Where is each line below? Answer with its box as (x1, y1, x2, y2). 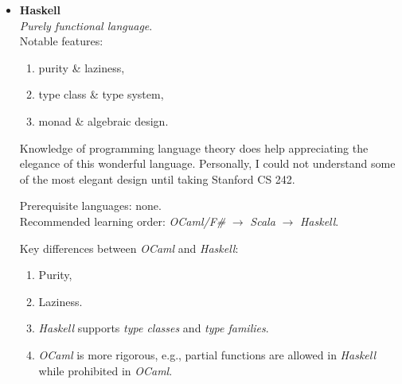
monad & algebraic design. (38, 112, 169, 129)
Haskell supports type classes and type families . (38, 320, 269, 336)
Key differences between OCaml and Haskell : (19, 239, 239, 256)
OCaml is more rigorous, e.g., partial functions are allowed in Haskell (38, 346, 377, 363)
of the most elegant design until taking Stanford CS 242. (19, 170, 295, 187)
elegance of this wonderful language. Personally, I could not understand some (19, 155, 396, 172)
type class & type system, (38, 86, 164, 103)
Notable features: (19, 33, 103, 49)
